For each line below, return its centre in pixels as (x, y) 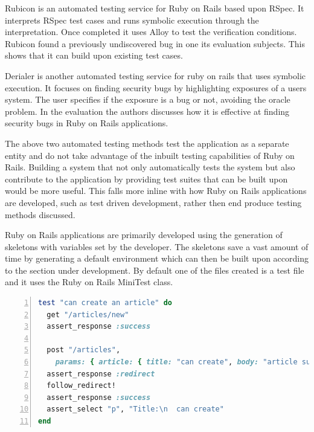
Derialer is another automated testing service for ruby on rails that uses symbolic (155, 75)
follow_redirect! (81, 386)
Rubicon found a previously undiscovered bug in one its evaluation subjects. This (155, 43)
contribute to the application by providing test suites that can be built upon (146, 179)
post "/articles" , (84, 350)
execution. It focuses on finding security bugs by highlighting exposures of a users (156, 87)
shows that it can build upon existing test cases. (94, 55)
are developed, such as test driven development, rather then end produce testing (153, 202)
